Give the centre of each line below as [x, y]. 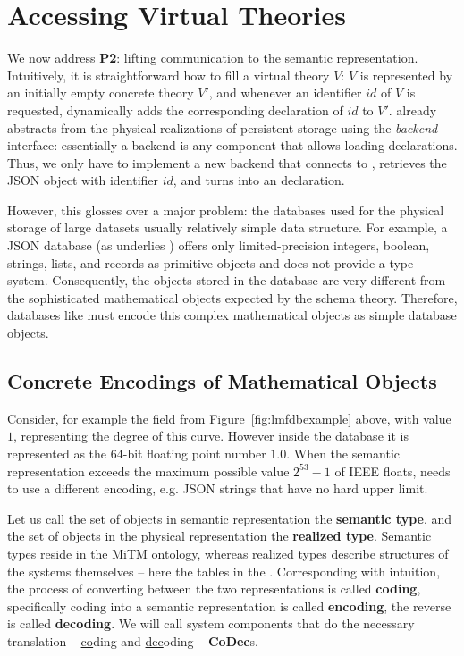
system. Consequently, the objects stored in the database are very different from [227, 280]
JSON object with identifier [83, 180]
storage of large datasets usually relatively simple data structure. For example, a [228, 227]
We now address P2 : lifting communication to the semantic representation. [213, 58]
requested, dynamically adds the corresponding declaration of [175, 109]
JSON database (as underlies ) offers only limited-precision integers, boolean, [219, 245]
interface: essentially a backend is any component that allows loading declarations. [232, 145]
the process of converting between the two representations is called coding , [214, 589]
